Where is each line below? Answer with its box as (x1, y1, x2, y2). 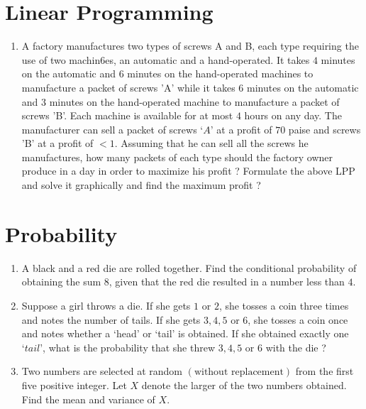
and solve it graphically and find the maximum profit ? (21, 178, 261, 192)
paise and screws (288, 121, 361, 136)
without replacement (194, 367, 284, 378)
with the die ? (265, 339, 326, 354)
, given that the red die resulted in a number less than (109, 274, 345, 289)
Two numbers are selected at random (21, 364, 182, 378)
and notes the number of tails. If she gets (21, 312, 201, 327)
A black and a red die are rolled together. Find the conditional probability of (21, 260, 357, 275)
